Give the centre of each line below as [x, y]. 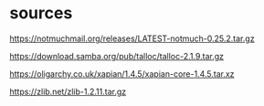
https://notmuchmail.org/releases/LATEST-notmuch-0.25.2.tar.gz [132, 38]
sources [41, 13]
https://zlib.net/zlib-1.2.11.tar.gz [68, 91]
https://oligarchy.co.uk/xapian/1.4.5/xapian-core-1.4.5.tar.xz [122, 74]
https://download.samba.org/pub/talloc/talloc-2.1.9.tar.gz [116, 56]
